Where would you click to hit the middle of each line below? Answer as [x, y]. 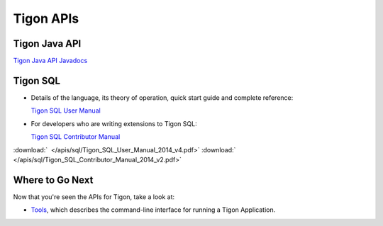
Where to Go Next [53, 180]
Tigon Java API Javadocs [50, 61]
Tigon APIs [46, 18]
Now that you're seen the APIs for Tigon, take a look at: [94, 197]
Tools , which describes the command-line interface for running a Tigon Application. [153, 210]
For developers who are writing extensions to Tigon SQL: [114, 123]
